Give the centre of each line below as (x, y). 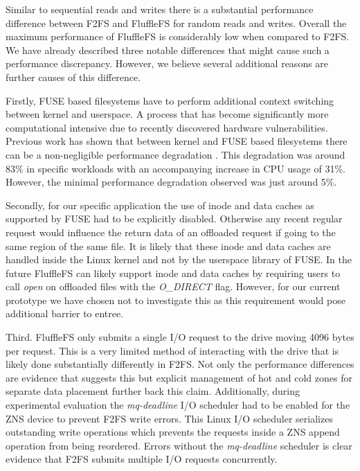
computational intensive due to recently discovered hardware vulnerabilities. (167, 127)
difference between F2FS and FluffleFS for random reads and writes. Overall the (176, 23)
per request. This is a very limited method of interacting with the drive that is (172, 350)
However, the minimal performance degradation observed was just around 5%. (171, 182)
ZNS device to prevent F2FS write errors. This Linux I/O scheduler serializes (169, 418)
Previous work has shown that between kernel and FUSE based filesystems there (177, 141)
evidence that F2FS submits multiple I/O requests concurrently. (142, 459)
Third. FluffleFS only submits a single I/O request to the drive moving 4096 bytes (180, 337)
